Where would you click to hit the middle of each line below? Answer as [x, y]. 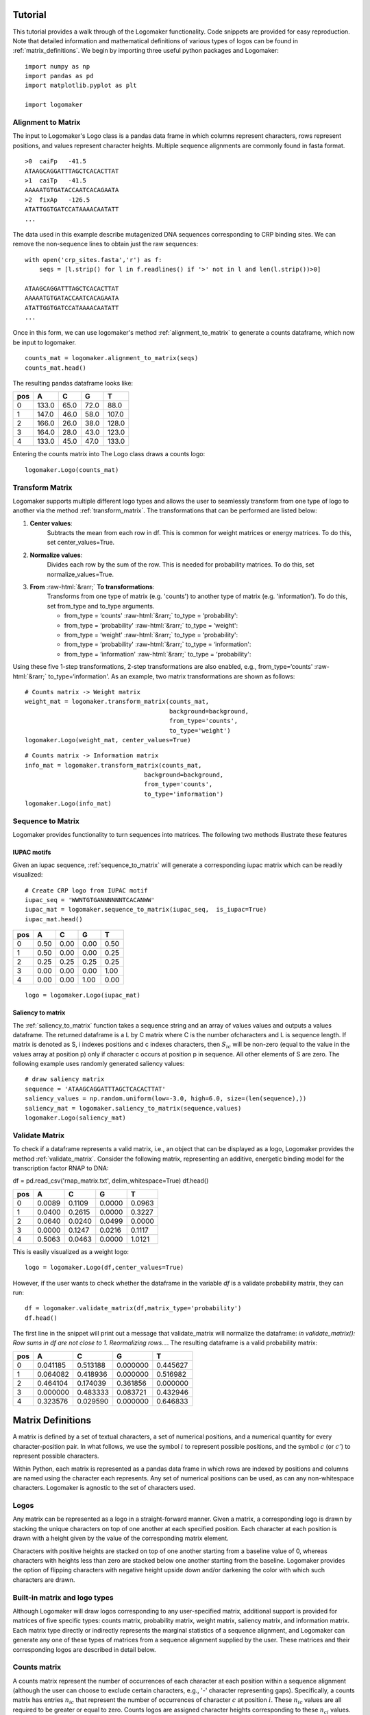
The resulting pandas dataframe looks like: [73, 383]
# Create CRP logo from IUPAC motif [86, 890]
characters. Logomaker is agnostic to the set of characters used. [104, 1488]
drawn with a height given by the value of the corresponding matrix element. [121, 1538]
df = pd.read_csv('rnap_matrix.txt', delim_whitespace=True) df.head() [111, 1181]
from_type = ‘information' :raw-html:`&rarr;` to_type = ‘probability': [158, 654]
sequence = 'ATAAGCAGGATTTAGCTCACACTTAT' [95, 1089]
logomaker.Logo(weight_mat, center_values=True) [108, 740]
